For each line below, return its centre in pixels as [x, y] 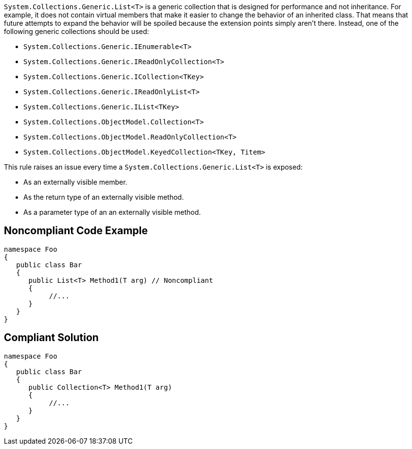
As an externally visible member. [75, 182]
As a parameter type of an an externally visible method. [112, 212]
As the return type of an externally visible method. [104, 197]
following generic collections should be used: [77, 31]
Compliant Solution [51, 338]
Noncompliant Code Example [76, 231]
